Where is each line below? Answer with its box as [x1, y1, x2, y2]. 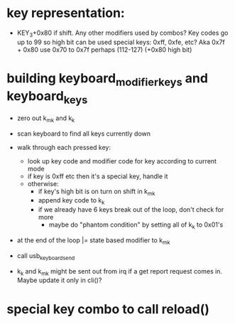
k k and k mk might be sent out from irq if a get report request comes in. [16, 266, 223, 277]
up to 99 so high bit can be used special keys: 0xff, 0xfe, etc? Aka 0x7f [16, 38, 225, 46]
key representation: [6, 5, 125, 21]
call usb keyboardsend [16, 251, 75, 261]
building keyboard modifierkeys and [6, 70, 209, 89]
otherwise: [27, 179, 59, 188]
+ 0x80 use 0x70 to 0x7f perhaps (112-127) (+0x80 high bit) [16, 45, 192, 54]
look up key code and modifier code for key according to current [27, 156, 217, 165]
